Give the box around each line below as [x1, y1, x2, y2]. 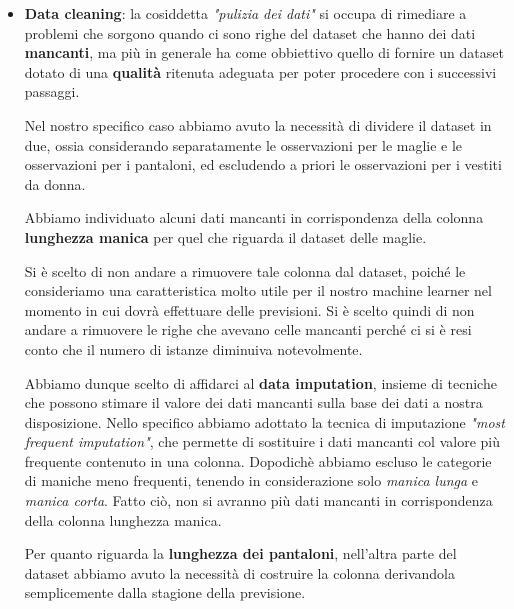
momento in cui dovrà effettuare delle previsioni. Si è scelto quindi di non [24, 299, 475, 320]
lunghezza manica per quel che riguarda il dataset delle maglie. [24, 226, 427, 247]
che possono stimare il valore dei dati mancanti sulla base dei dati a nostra [24, 392, 483, 413]
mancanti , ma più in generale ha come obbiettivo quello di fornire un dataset [24, 42, 504, 63]
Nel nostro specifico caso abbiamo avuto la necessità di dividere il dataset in [24, 114, 492, 135]
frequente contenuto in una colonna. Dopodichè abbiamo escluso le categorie [24, 450, 492, 471]
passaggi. [24, 81, 80, 102]
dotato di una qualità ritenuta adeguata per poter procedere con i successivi [24, 61, 497, 82]
